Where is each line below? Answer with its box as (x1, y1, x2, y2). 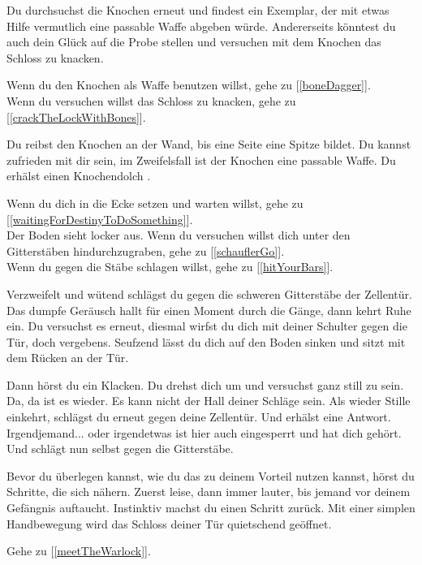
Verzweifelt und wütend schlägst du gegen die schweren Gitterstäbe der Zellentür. (6, 285, 412, 302)
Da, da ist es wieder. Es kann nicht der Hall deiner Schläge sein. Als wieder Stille (6, 392, 411, 409)
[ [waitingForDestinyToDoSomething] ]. (6, 210, 193, 227)
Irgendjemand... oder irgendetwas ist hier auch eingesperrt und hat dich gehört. (6, 424, 402, 441)
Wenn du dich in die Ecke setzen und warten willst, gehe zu (6, 194, 304, 211)
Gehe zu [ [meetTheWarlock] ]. (6, 542, 151, 559)
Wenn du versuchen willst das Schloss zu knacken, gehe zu (6, 92, 296, 109)
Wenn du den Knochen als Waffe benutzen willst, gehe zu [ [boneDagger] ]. (6, 76, 371, 93)
